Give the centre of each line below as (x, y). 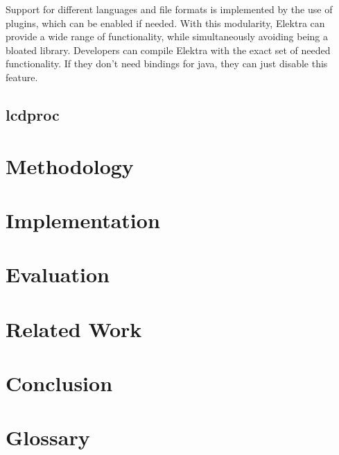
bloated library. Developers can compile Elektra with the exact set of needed (168, 50)
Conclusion (59, 383)
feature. (22, 77)
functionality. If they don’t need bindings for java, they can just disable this (167, 63)
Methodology (70, 165)
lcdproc (33, 114)
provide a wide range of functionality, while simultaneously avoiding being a (167, 36)
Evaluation (58, 274)
